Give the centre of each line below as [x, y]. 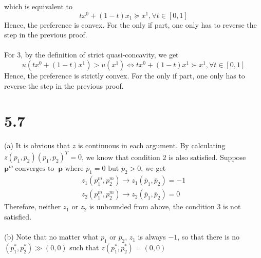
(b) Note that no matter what [51, 237]
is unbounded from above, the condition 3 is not [165, 206]
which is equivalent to [39, 6]
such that [84, 247]
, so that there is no [209, 237]
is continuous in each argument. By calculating [152, 145]
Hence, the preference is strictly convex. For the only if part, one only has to [125, 76]
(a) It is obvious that [37, 145]
